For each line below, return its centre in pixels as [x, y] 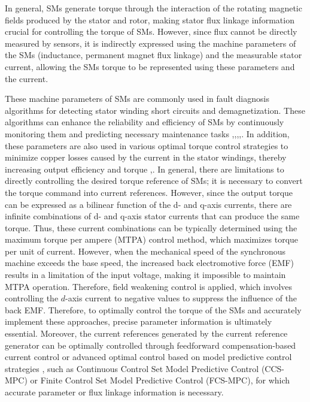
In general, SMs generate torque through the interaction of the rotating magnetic [154, 8]
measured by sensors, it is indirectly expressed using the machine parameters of [151, 43]
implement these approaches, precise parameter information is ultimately [139, 321]
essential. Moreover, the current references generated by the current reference [146, 333]
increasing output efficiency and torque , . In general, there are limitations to [145, 169]
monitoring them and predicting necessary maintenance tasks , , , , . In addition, [147, 133]
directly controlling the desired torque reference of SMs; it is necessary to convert [154, 181]
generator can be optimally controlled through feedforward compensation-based [151, 345]
